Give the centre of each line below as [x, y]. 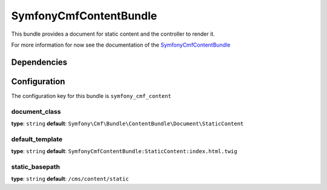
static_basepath [36, 166]
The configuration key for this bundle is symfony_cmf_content [91, 96]
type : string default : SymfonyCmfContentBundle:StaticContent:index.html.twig [124, 151]
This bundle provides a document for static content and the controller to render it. [113, 34]
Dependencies [39, 62]
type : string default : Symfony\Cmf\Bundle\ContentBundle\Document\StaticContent [127, 123]
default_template [37, 139]
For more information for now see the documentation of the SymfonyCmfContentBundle [121, 45]
